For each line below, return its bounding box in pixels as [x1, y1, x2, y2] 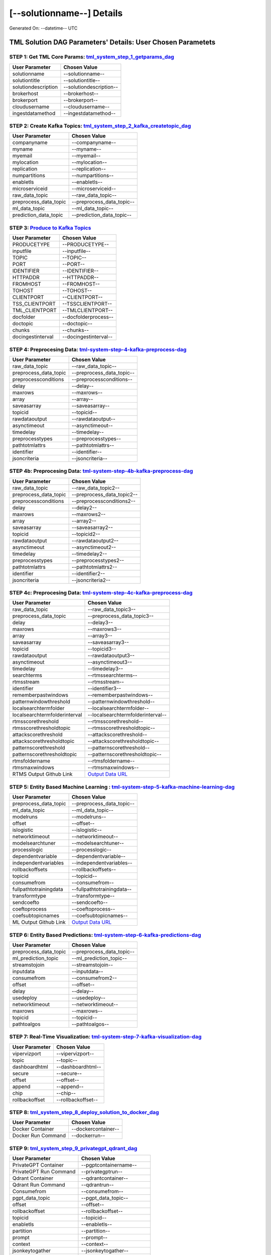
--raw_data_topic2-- [71, 484, 120, 491]
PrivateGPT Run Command [12, 1168, 76, 1175]
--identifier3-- [87, 685, 121, 692]
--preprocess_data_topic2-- [71, 491, 138, 498]
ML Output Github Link [12, 919, 66, 926]
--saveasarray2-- [71, 524, 113, 531]
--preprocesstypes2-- [71, 557, 124, 564]
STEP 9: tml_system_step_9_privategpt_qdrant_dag [9, 1145, 138, 1152]
